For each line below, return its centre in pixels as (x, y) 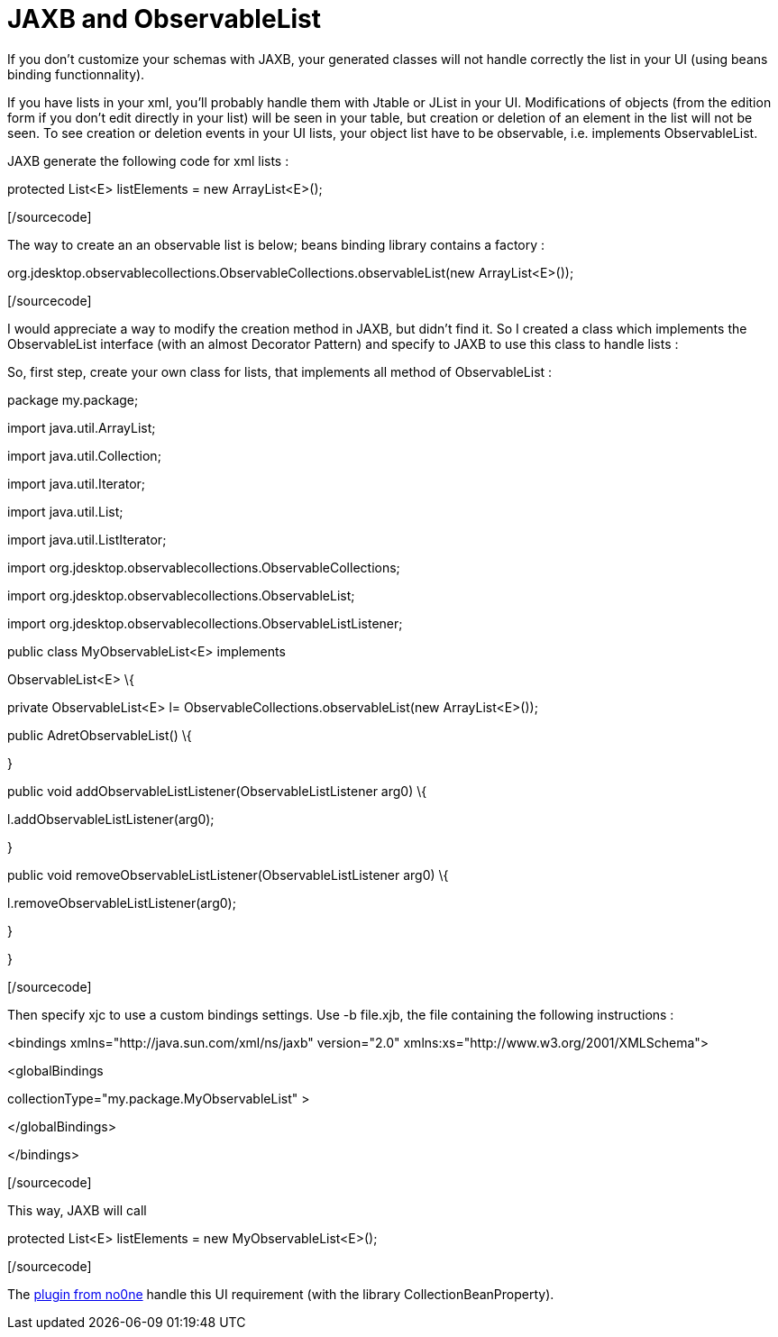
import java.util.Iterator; (77, 483)
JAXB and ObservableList (164, 19)
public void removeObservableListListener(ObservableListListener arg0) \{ (228, 875)
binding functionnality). (76, 74)
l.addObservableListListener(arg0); (111, 819)
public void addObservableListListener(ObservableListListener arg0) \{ (217, 791)
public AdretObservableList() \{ (100, 735)
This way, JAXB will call (77, 1210)
